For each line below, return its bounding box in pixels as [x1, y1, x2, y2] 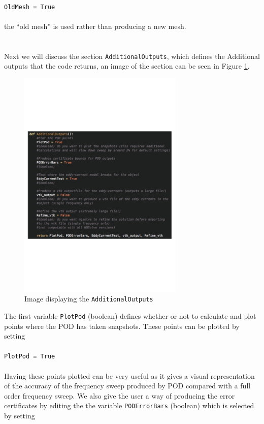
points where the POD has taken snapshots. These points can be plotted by [4, 320, 240, 331]
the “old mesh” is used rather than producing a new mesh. [4, 20, 186, 31]
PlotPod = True [4, 353, 55, 360]
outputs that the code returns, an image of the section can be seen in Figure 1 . [4, 60, 250, 71]
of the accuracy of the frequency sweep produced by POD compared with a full [4, 380, 251, 391]
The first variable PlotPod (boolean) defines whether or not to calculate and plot [4, 310, 256, 321]
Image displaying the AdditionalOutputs [24, 293, 153, 304]
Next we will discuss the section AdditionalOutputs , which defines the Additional [4, 50, 260, 61]
